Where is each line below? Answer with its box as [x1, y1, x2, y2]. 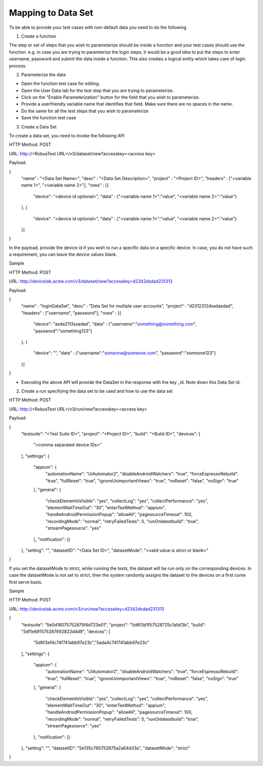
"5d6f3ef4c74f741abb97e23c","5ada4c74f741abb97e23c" [33, 640, 150, 645]
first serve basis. [9, 579, 43, 585]
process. [9, 62, 27, 68]
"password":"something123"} [33, 328, 93, 334]
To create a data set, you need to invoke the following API [9, 133, 125, 139]
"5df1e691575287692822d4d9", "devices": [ [21, 628, 111, 634]
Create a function [21, 33, 56, 39]
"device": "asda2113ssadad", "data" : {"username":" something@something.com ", [33, 321, 197, 327]
